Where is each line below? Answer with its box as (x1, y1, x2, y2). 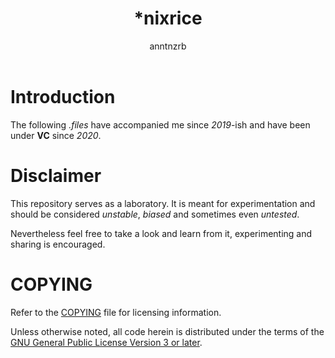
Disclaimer (10, 164, 102, 187)
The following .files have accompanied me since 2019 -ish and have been (10, 118, 311, 131)
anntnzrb (149, 40, 187, 52)
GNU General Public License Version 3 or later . (10, 336, 203, 348)
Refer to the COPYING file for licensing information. (10, 306, 222, 318)
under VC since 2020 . (10, 129, 102, 141)
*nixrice (133, 7, 203, 30)
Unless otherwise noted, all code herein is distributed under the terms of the (10, 325, 325, 337)
